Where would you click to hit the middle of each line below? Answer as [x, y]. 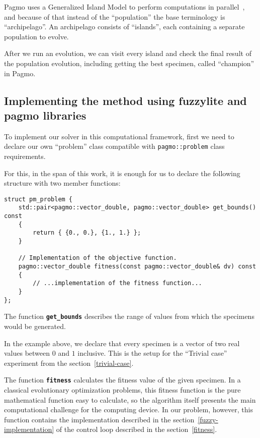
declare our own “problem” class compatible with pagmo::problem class [114, 146]
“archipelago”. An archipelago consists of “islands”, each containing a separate [124, 26]
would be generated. [35, 326]
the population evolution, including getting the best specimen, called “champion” [129, 63]
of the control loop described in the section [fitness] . [137, 429]
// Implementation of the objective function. [98, 258]
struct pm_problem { [38, 199]
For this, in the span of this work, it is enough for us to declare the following [122, 173]
